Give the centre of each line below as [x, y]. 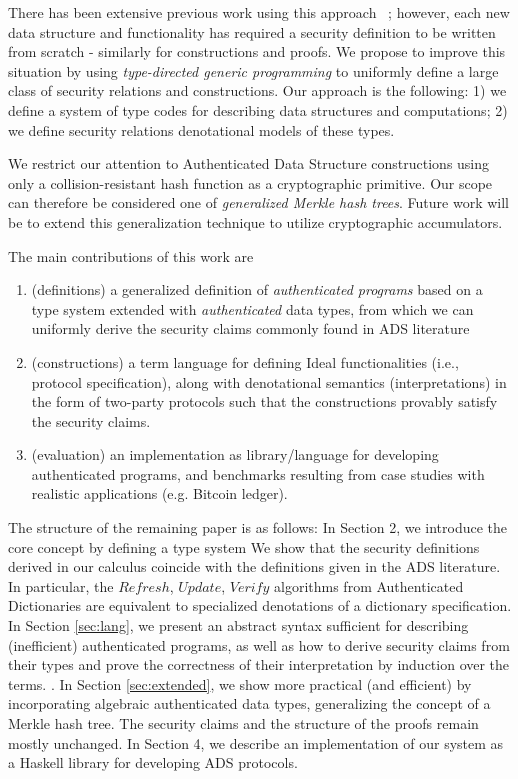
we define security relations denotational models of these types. [201, 129]
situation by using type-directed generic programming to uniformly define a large [253, 70]
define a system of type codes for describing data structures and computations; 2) [258, 109]
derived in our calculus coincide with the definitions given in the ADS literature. [254, 566]
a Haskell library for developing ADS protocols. [153, 762]
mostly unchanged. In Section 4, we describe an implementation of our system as [256, 742]
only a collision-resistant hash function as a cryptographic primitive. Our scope [250, 182]
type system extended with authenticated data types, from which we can [252, 308]
